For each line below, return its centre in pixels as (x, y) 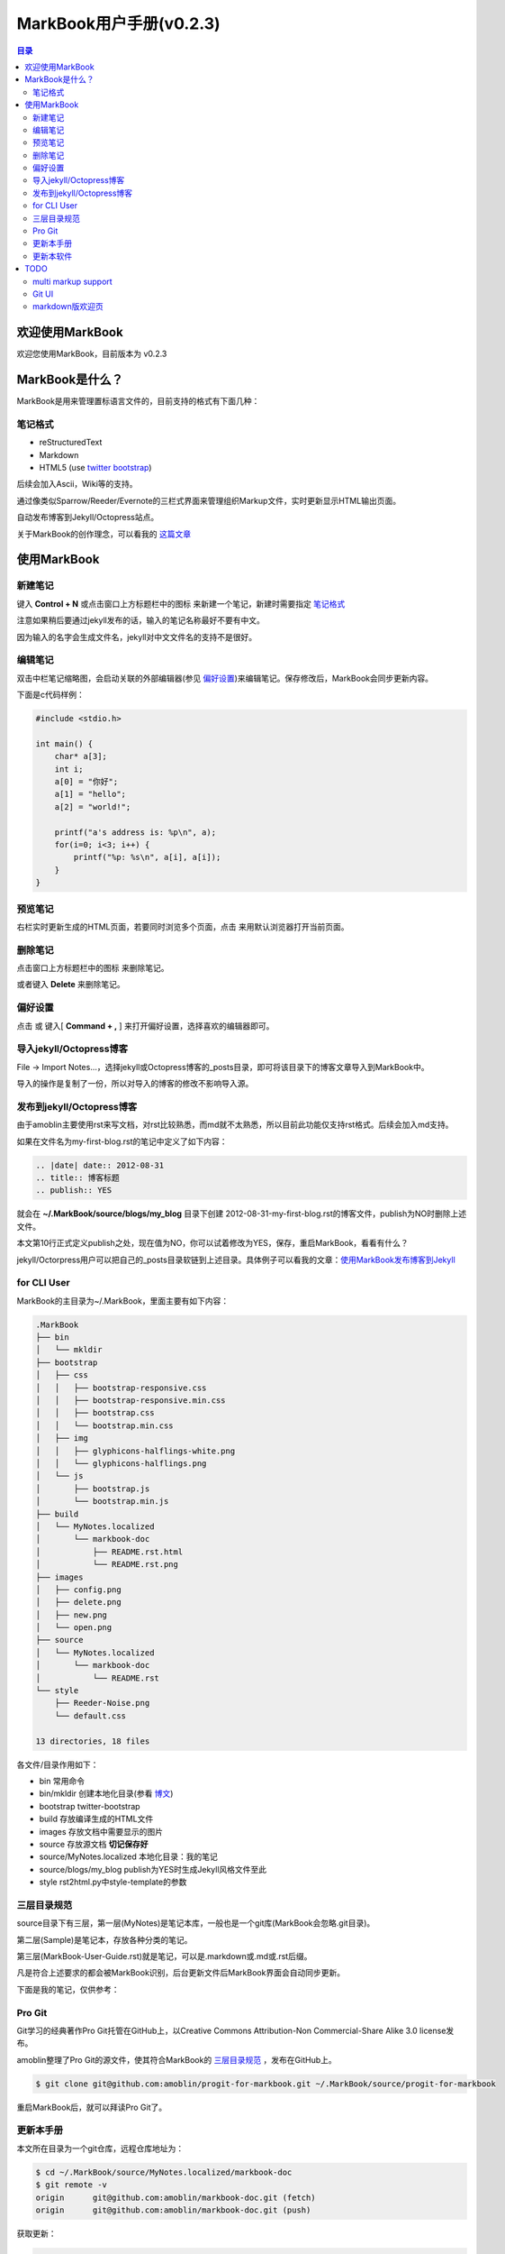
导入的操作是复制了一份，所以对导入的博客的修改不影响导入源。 (135, 1084)
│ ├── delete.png (78, 1602)
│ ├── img (62, 1439)
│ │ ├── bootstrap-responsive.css (121, 1388)
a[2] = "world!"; (93, 806)
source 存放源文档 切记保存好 (94, 1844)
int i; (69, 769)
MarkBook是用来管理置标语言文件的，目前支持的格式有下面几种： (138, 401)
